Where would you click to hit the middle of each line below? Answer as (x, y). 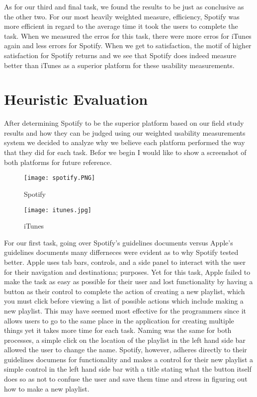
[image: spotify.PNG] (60, 178)
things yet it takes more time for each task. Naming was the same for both (118, 330)
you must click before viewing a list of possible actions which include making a (124, 301)
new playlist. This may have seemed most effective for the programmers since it (125, 310)
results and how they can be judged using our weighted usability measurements (125, 132)
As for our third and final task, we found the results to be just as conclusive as (124, 6)
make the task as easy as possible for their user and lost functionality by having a (128, 281)
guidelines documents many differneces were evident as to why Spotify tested (121, 252)
